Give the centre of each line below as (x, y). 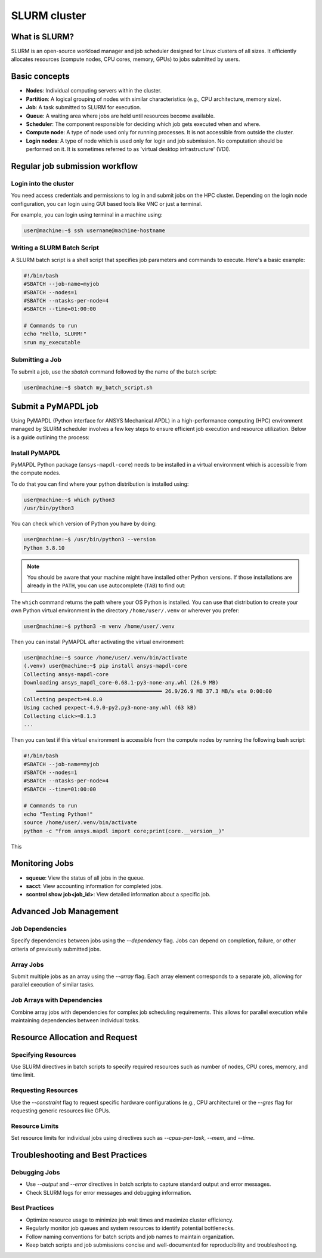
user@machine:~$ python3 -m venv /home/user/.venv (99, 626)
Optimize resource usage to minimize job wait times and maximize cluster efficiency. (130, 1220)
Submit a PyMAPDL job (55, 406)
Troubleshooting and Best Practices (79, 1155)
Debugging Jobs (35, 1172)
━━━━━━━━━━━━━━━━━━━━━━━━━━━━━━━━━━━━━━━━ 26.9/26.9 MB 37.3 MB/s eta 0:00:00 (154, 691)
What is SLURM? (43, 37)
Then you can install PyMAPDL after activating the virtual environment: (98, 642)
